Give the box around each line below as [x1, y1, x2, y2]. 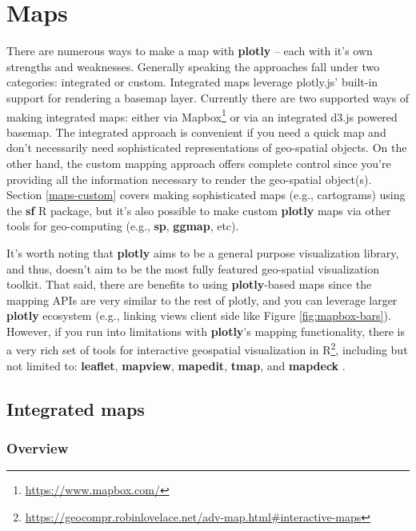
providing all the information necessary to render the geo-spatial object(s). [6, 170, 372, 187]
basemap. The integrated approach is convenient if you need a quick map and [6, 123, 386, 140]
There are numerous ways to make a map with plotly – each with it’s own [6, 42, 373, 59]
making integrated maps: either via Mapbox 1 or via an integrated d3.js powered [6, 106, 398, 125]
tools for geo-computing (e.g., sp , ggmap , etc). [6, 218, 239, 234]
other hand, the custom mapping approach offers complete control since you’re [6, 154, 391, 171]
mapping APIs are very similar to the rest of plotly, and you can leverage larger [6, 291, 398, 308]
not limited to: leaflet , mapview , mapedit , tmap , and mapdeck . [6, 357, 346, 373]
